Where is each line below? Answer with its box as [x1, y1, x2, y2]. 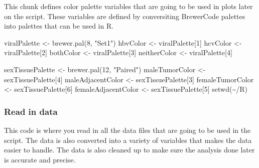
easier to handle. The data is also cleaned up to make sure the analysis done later [4, 144, 255, 155]
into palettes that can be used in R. [4, 21, 114, 31]
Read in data [4, 105, 58, 117]
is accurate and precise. [4, 154, 76, 164]
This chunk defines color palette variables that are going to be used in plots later [4, 1, 253, 11]
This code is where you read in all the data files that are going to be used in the [4, 124, 251, 135]
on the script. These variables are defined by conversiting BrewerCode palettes [4, 11, 245, 21]
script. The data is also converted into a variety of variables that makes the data [4, 134, 252, 145]
